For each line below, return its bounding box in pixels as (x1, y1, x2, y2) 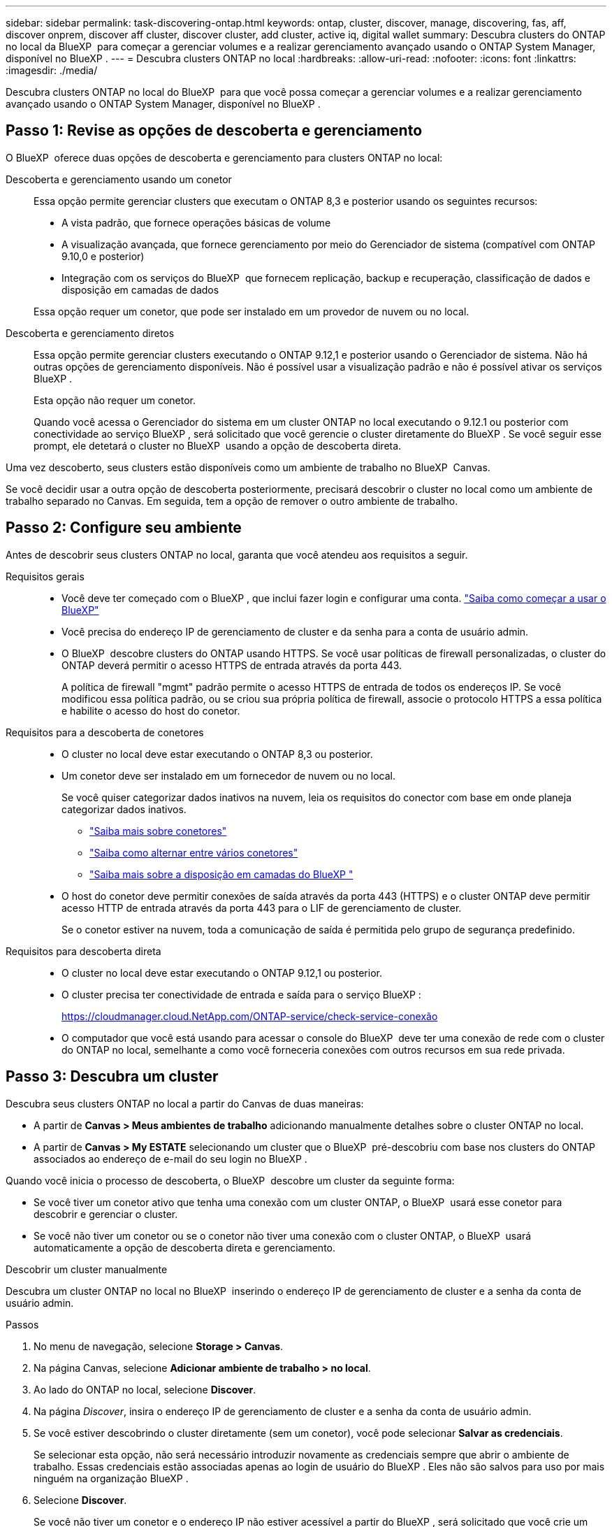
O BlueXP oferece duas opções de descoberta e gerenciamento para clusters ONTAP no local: (6, 151, 443, 164)
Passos (6, 1318, 39, 1331)
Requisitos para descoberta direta (6, 945, 161, 957)
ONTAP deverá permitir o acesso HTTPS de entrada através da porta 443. (61, 659, 402, 671)
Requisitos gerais (6, 570, 85, 582)
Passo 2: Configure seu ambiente (6, 519, 242, 537)
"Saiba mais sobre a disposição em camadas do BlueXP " (89, 868, 354, 880)
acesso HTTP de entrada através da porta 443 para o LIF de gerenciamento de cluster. (61, 901, 462, 914)
